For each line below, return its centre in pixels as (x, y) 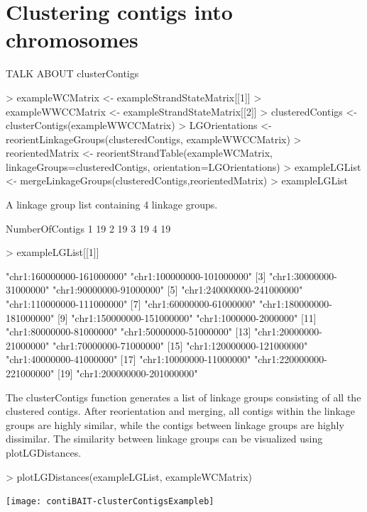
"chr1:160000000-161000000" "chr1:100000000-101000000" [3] (136, 276)
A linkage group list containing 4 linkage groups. (112, 205)
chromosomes (72, 39)
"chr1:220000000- (291, 359)
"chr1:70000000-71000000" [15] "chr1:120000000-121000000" (180, 345)
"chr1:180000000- (296, 304)
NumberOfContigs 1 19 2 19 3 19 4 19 (88, 228)
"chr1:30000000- (303, 276)
